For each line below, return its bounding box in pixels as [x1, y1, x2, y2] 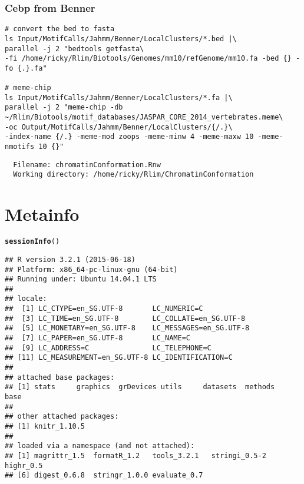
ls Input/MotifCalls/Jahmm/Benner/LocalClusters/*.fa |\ [5, 93, 233, 102]
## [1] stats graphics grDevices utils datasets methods [5, 383, 275, 392]
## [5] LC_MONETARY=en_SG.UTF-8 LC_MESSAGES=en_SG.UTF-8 [5, 324, 250, 333]
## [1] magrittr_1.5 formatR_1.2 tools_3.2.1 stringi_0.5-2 [5, 451, 266, 460]
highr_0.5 [5, 461, 43, 470]
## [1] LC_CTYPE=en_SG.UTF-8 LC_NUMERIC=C [5, 304, 203, 313]
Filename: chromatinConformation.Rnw [13, 160, 161, 169]
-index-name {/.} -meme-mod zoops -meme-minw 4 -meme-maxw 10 [5, 132, 254, 141]
